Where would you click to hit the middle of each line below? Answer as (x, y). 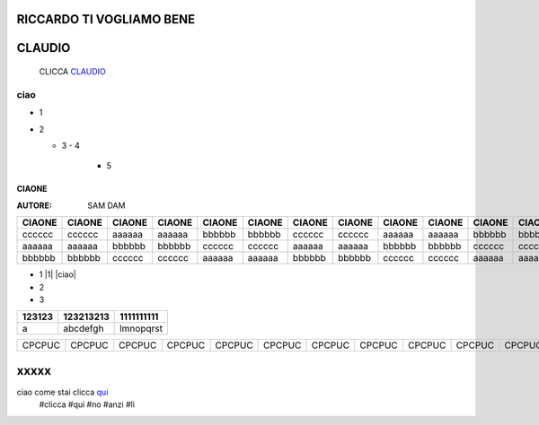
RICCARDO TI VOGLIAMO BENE (106, 19)
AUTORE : (35, 205)
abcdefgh (84, 329)
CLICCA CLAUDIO (73, 72)
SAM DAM (106, 205)
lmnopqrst (141, 329)
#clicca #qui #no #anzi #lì (87, 404)
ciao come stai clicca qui (62, 392)
